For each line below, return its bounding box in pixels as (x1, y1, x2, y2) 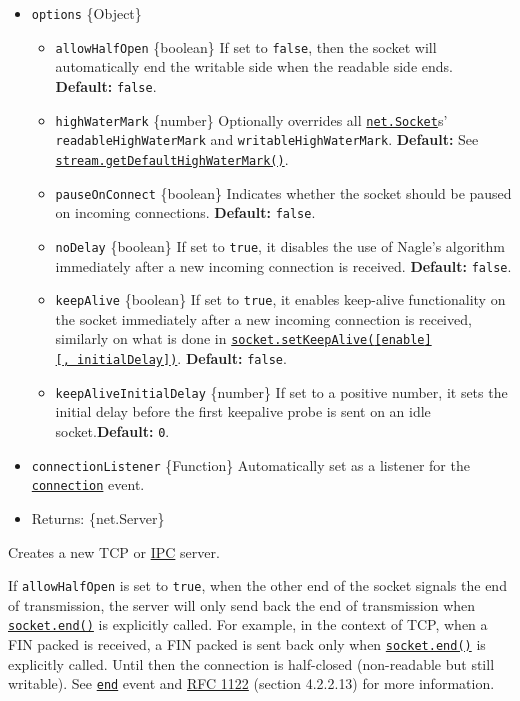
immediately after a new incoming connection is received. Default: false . (55, 255, 512, 276)
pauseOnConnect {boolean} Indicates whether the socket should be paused (55, 182, 512, 203)
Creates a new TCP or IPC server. (8, 541, 220, 562)
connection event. (31, 474, 145, 495)
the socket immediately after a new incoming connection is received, (55, 308, 472, 329)
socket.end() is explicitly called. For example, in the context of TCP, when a (8, 614, 488, 635)
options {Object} (31, 3, 142, 23)
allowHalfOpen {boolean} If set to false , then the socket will (55, 36, 437, 57)
